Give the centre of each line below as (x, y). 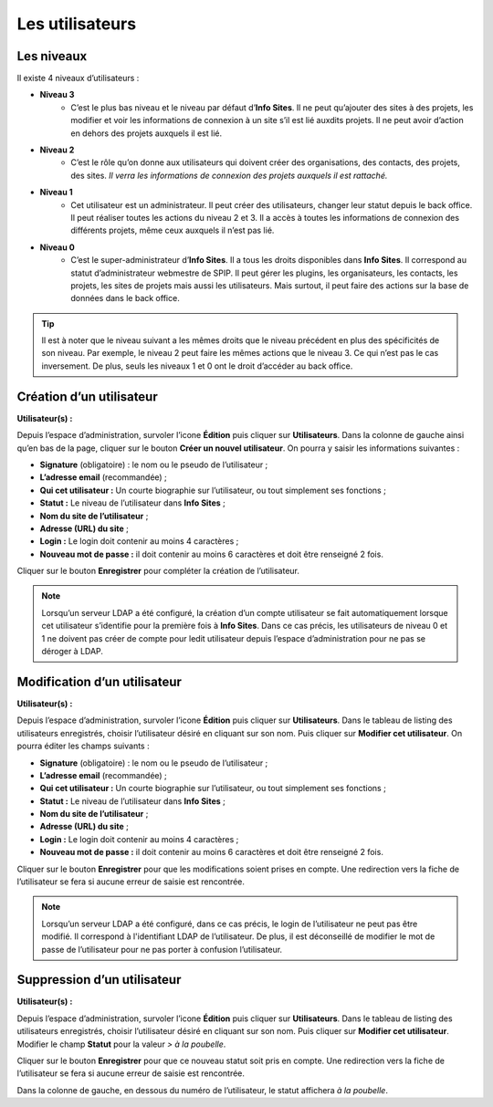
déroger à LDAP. (73, 652)
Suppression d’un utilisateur (99, 980)
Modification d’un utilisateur (100, 681)
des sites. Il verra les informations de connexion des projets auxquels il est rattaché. (229, 175)
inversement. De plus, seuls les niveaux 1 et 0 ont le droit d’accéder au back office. (197, 366)
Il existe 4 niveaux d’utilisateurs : (78, 78)
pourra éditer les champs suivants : (83, 746)
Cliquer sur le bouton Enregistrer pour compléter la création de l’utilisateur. (158, 571)
